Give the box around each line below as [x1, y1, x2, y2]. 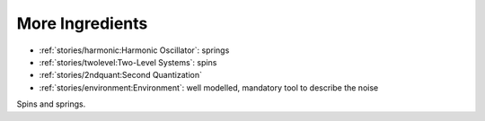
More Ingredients [16, 13, 148, 33]
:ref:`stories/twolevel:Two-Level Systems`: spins [39, 56, 217, 67]
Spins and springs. [16, 99, 86, 109]
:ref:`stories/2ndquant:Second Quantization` [39, 70, 202, 81]
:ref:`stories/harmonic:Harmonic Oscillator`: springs [39, 45, 230, 56]
